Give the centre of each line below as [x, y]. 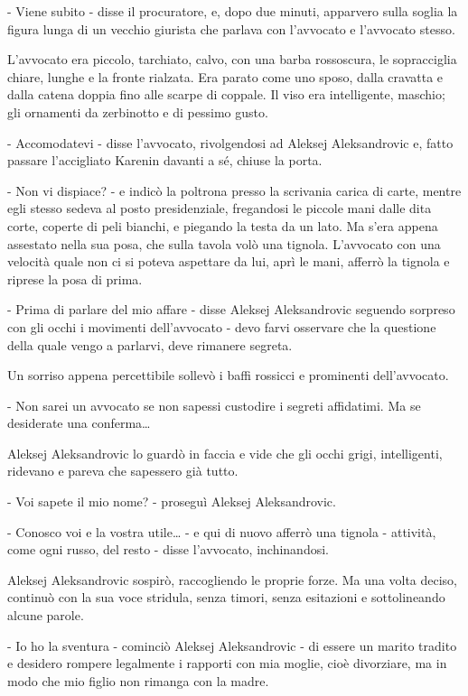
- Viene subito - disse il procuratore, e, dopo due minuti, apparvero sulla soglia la [233, 11]
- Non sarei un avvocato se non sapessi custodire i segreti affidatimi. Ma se [214, 405]
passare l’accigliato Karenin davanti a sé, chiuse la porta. [165, 160]
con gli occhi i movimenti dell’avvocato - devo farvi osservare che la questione [222, 326]
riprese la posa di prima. [75, 278]
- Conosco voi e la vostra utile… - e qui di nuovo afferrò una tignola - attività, [222, 531]
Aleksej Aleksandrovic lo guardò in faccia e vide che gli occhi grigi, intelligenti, [225, 453]
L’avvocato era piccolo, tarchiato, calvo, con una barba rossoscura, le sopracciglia [232, 59]
